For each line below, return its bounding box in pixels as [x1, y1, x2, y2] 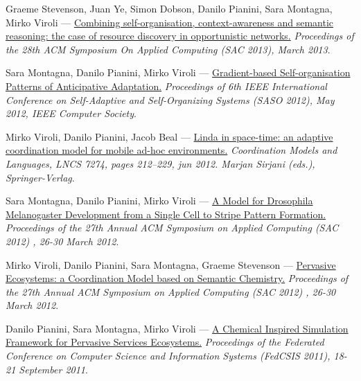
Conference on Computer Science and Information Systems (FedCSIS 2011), [6, 348, 331, 363]
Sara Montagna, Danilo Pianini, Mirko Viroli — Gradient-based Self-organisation [6, 65, 351, 80]
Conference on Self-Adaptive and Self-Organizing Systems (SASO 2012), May [6, 92, 335, 107]
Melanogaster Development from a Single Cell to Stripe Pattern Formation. [6, 206, 326, 221]
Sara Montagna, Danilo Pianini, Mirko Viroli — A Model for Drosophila [6, 193, 313, 208]
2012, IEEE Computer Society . [6, 106, 137, 121]
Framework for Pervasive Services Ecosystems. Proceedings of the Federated [6, 335, 324, 349]
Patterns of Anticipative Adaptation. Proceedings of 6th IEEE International [6, 78, 327, 93]
